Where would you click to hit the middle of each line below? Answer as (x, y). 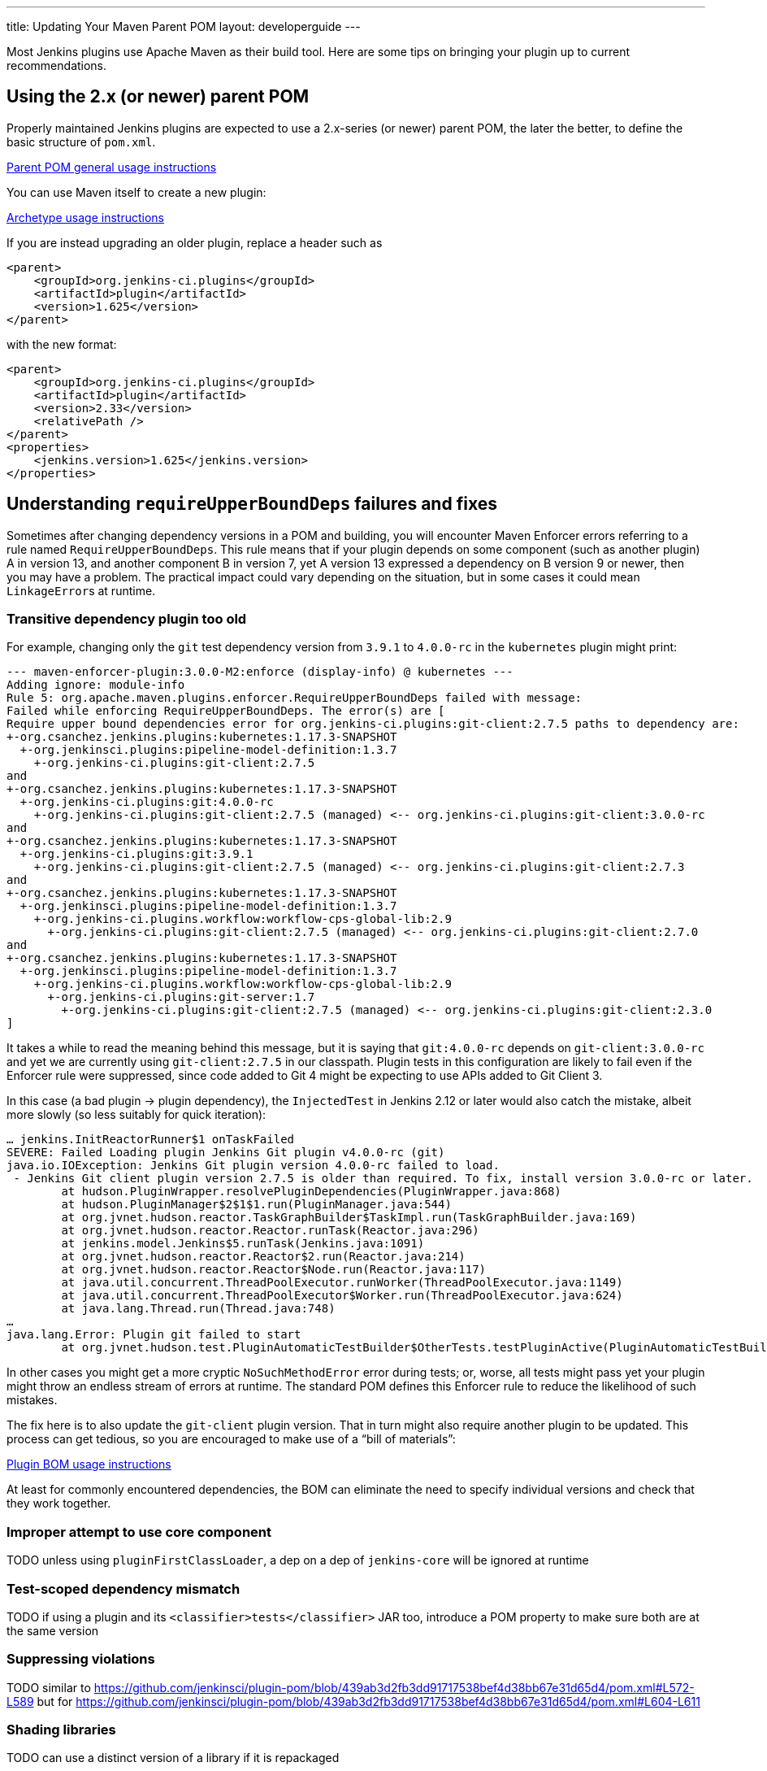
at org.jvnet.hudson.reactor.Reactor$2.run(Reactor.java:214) (263, 1257)
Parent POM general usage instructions (112, 167)
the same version (53, 1630)
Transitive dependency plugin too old (127, 619)
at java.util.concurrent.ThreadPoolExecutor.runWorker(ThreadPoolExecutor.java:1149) (342, 1283)
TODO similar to (49, 1687)
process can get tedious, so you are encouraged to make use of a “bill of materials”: (231, 1439)
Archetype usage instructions (85, 217)
